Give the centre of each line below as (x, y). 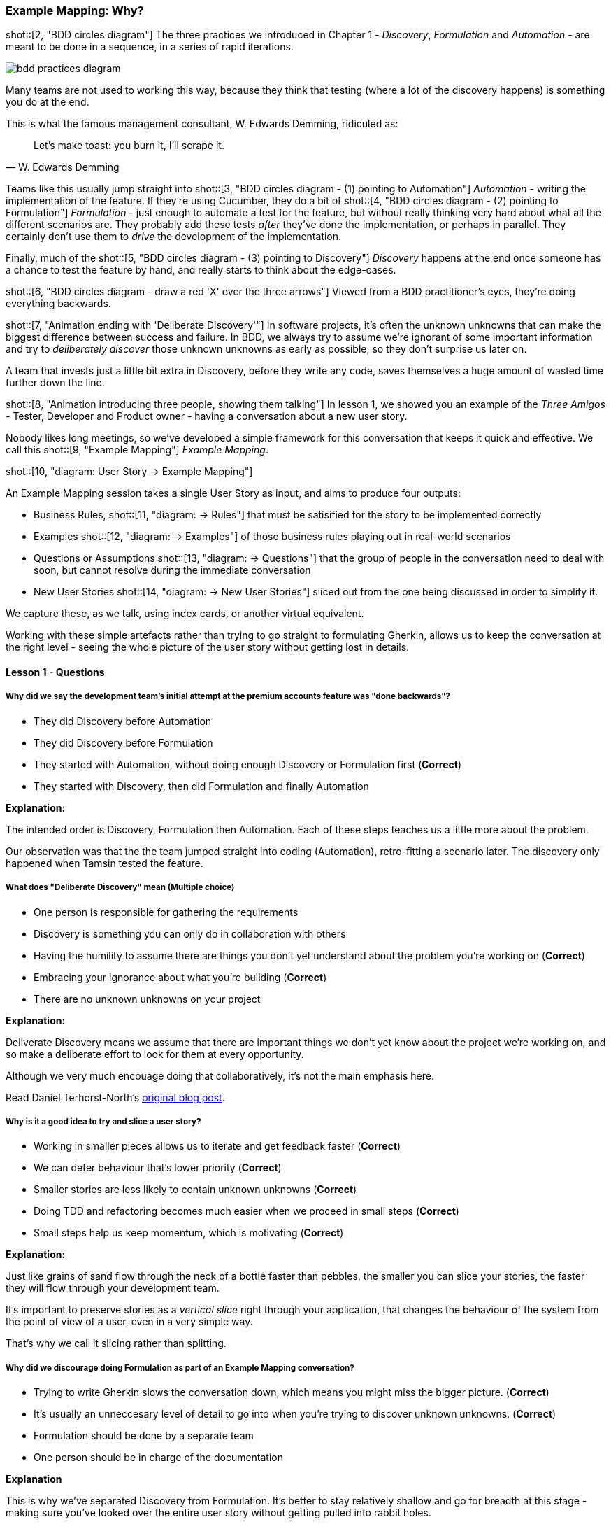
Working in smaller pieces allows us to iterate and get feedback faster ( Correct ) (217, 1146)
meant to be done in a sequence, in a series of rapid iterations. (150, 47)
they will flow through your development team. (113, 1288)
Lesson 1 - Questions (55, 672)
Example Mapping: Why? (75, 10)
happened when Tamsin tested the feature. (105, 863)
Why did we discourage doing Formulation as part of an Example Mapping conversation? (180, 1368)
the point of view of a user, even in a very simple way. (129, 1322)
